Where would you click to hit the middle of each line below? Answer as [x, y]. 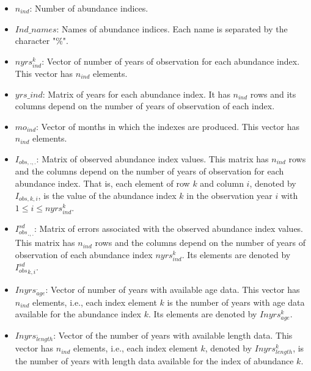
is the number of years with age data [236, 302]
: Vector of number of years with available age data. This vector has [173, 290]
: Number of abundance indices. [89, 8]
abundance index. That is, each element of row [102, 183]
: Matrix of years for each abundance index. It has [136, 94]
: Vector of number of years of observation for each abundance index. [171, 61]
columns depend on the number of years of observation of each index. [145, 106]
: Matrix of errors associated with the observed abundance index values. [169, 229]
